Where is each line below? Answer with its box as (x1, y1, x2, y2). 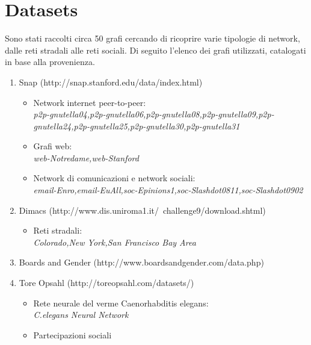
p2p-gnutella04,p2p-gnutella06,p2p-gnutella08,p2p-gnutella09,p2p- (33, 108, 274, 120)
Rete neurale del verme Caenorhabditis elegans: (33, 296, 209, 309)
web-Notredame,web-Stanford (33, 151, 139, 164)
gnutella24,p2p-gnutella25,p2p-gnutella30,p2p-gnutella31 (33, 119, 240, 132)
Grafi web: (33, 140, 72, 152)
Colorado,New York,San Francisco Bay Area (33, 235, 196, 248)
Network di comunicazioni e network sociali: (33, 172, 196, 184)
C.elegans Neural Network (33, 308, 129, 321)
